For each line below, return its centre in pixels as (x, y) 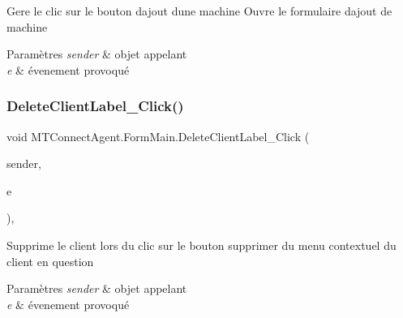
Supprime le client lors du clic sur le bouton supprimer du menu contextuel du (201, 245)
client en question (50, 261)
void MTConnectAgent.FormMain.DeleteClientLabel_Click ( (158, 136)
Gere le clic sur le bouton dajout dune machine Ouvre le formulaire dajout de (199, 11)
